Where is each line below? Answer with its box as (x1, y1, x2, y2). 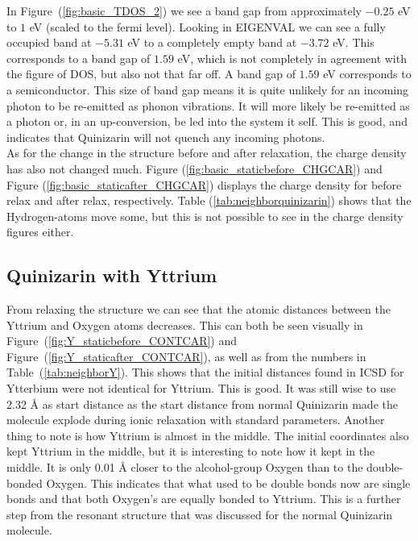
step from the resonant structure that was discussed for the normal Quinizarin (6, 506, 393, 522)
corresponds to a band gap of (6, 49, 151, 66)
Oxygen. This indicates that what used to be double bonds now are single (46, 474, 411, 491)
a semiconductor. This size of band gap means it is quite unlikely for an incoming (6, 81, 409, 98)
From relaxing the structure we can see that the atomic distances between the (6, 301, 391, 318)
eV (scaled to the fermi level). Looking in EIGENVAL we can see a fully (29, 18, 386, 35)
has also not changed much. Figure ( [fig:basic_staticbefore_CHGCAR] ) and (6, 160, 383, 177)
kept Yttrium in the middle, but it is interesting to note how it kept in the (6, 443, 375, 460)
